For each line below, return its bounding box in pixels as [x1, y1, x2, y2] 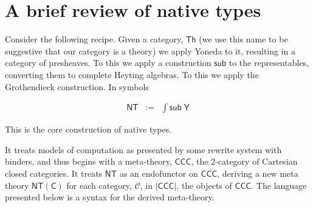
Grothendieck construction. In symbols [5, 80, 149, 93]
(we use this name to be [199, 33, 288, 45]
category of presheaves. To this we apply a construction [5, 56, 212, 69]
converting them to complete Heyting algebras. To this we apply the [5, 68, 259, 80]
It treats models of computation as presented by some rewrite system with [5, 143, 282, 156]
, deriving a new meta [217, 166, 298, 179]
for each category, [66, 179, 132, 191]
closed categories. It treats [5, 166, 103, 179]
